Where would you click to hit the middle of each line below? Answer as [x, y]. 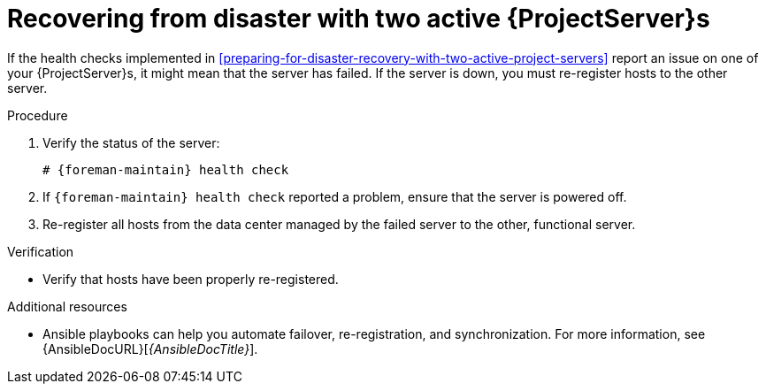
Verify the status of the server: [131, 142]
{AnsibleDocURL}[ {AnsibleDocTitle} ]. [150, 349]
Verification [41, 251]
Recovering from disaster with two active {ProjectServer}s [359, 19]
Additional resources [67, 306]
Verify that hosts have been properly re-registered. [191, 279]
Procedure [38, 115]
